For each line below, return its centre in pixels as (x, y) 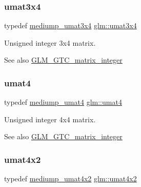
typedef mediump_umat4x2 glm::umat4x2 (70, 179)
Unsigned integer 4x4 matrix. (50, 119)
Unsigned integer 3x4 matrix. (50, 42)
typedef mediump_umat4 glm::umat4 (63, 102)
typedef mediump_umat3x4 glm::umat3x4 (70, 25)
